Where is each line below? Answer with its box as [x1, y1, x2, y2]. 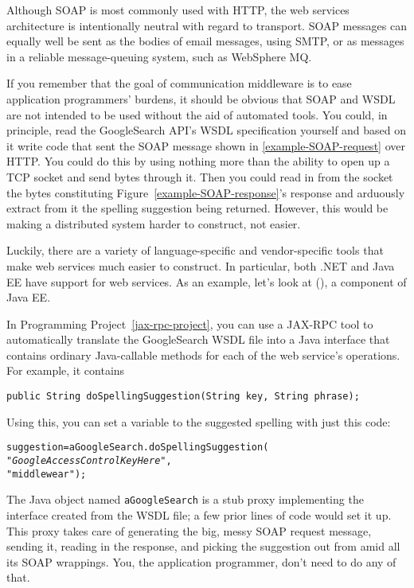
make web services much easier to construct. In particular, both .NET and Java [6, 257, 395, 274]
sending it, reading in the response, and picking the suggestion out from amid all [6, 538, 400, 555]
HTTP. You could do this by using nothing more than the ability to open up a [6, 153, 390, 169]
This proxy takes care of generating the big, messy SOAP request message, [6, 522, 372, 539]
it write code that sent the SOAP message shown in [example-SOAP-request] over [6, 137, 405, 154]
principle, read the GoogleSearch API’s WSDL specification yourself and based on [6, 122, 407, 138]
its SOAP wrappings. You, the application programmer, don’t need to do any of [6, 553, 396, 570]
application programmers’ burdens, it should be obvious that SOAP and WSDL [6, 90, 396, 107]
